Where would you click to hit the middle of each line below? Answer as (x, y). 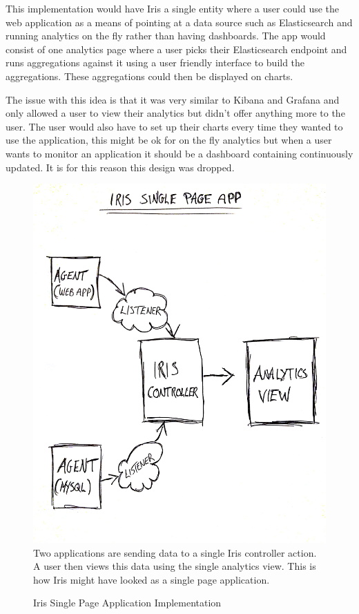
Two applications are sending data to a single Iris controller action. (175, 552)
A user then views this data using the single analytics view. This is (175, 566)
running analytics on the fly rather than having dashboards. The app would (166, 36)
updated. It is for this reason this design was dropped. (120, 167)
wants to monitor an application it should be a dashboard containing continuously (179, 153)
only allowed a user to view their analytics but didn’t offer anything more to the (175, 113)
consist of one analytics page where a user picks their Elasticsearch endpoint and (176, 49)
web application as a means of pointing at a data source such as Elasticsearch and (179, 22)
